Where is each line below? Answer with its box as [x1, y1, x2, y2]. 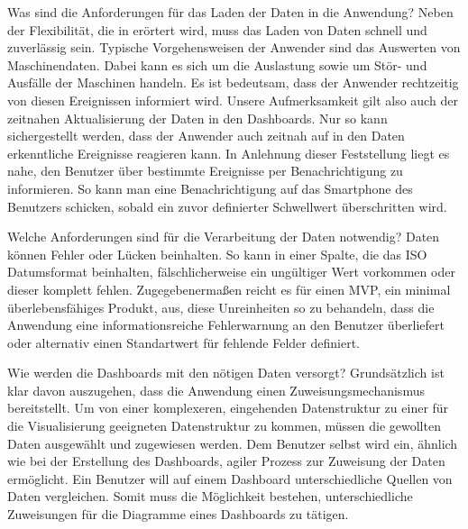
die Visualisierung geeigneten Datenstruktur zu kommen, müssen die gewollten [7, 416, 441, 435]
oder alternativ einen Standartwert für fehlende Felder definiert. [7, 333, 360, 351]
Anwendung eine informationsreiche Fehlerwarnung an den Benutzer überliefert [7, 315, 445, 334]
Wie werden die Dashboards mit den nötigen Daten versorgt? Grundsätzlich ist [7, 363, 445, 382]
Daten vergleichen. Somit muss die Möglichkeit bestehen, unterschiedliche [7, 487, 413, 506]
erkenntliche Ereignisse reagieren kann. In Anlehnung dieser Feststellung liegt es [7, 143, 450, 162]
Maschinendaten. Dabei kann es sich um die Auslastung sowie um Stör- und [7, 55, 427, 74]
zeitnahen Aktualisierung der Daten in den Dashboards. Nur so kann [7, 108, 388, 127]
